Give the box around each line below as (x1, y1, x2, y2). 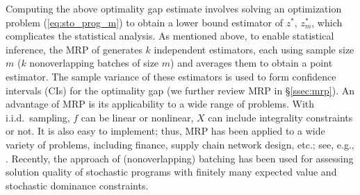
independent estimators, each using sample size (154, 42, 354, 56)
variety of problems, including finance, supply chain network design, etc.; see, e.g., (6, 137, 354, 151)
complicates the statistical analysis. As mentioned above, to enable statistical (6, 28, 334, 43)
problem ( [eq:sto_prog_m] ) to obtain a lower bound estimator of (6, 15, 283, 29)
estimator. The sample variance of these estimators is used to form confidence (6, 69, 336, 83)
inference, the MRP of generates (6, 42, 142, 56)
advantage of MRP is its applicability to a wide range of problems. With (6, 96, 315, 111)
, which (311, 15, 343, 29)
